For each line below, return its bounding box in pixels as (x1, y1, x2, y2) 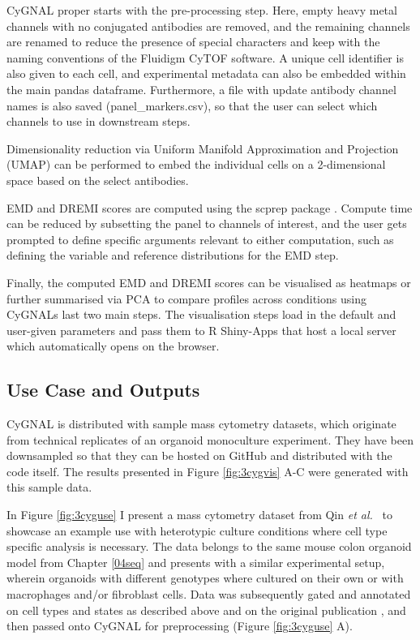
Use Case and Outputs (6, 377, 200, 402)
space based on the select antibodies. (6, 171, 189, 188)
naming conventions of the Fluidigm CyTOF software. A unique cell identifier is (6, 49, 404, 66)
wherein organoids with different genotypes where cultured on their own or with (6, 569, 404, 586)
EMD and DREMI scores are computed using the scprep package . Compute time (6, 199, 413, 216)
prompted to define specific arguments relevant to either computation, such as (6, 230, 394, 247)
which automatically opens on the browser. (6, 337, 220, 354)
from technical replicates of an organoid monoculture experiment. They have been (6, 431, 414, 448)
